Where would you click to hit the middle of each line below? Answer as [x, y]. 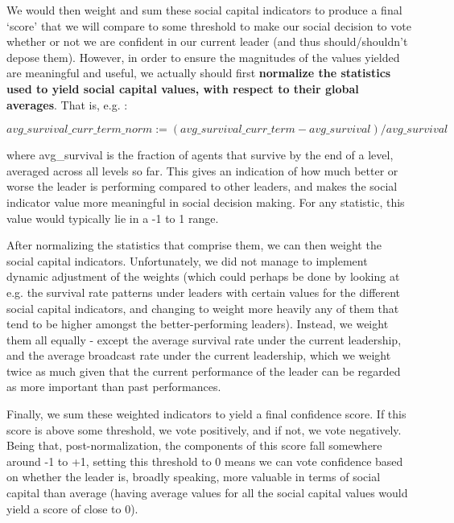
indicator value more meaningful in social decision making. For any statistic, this [206, 202]
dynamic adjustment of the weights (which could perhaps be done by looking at [203, 276]
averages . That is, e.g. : [67, 104]
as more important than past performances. [114, 387]
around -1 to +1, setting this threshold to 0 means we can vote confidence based [205, 461]
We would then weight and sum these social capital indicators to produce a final [204, 10]
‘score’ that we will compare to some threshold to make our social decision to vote [209, 25]
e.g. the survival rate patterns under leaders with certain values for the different [204, 292]
